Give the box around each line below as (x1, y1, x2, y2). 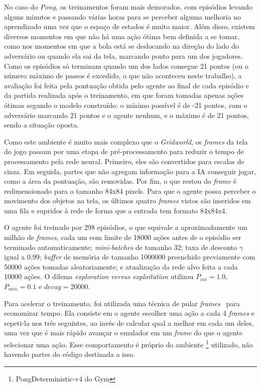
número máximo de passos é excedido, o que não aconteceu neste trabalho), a (4, 70, 242, 81)
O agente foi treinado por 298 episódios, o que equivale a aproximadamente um (4, 222, 247, 232)
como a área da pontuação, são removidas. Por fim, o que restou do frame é (4, 176, 236, 186)
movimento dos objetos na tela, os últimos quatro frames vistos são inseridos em (4, 195, 251, 206)
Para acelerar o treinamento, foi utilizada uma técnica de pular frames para (4, 298, 240, 308)
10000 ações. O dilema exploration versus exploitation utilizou (4, 271, 194, 282)
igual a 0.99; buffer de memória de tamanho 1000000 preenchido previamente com (4, 251, 255, 262)
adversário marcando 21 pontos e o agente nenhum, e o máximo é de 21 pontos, (4, 109, 249, 120)
